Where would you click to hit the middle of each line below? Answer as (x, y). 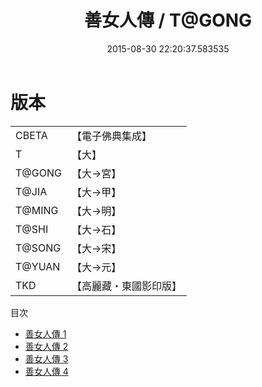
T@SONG (38, 248)
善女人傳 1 (45, 333)
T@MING (37, 210)
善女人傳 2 (46, 346)
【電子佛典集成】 (111, 136)
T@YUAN (38, 266)
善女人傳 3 (46, 358)
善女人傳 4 (46, 371)
